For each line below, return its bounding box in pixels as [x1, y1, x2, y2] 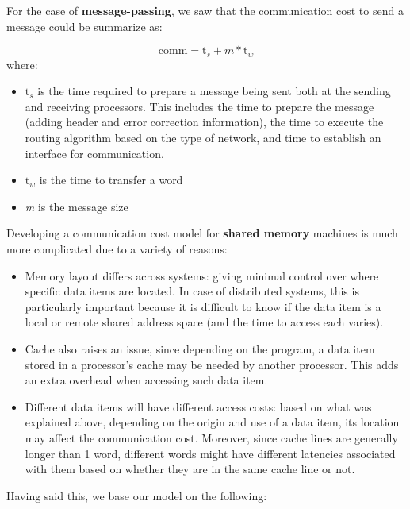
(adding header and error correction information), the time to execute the [25, 114, 384, 130]
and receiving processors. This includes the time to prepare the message [25, 98, 374, 114]
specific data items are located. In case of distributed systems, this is [25, 283, 359, 299]
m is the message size [25, 198, 128, 214]
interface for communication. [25, 145, 164, 161]
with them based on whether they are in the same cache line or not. [25, 461, 355, 477]
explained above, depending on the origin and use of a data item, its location [25, 414, 400, 430]
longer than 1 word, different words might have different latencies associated [25, 445, 396, 461]
